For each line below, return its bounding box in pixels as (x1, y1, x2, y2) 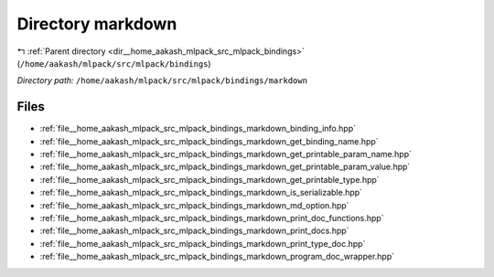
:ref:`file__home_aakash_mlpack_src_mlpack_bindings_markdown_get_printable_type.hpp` (39, 174, 380, 185)
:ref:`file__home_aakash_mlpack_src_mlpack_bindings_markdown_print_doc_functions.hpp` (39, 212, 384, 223)
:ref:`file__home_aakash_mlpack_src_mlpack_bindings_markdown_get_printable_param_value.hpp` (39, 161, 411, 173)
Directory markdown (16, 14, 177, 34)
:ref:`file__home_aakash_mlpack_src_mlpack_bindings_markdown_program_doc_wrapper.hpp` (39, 251, 395, 262)
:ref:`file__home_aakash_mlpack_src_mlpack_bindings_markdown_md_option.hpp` (39, 199, 349, 210)
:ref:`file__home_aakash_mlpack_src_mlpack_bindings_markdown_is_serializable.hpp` (39, 187, 363, 198)
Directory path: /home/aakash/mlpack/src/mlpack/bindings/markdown (16, 75, 308, 86)
